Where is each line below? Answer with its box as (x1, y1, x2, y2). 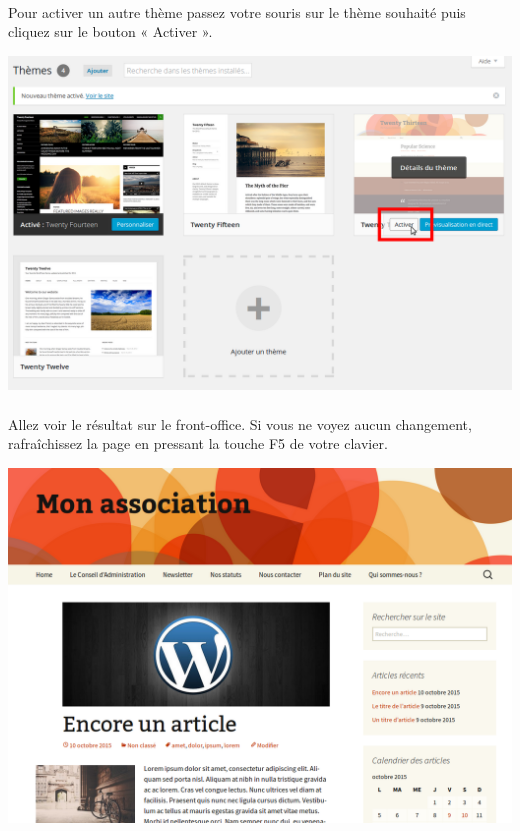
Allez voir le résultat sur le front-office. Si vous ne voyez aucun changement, (8, 413, 472, 434)
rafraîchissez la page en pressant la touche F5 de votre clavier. (8, 433, 388, 454)
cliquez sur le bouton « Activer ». (8, 21, 213, 42)
